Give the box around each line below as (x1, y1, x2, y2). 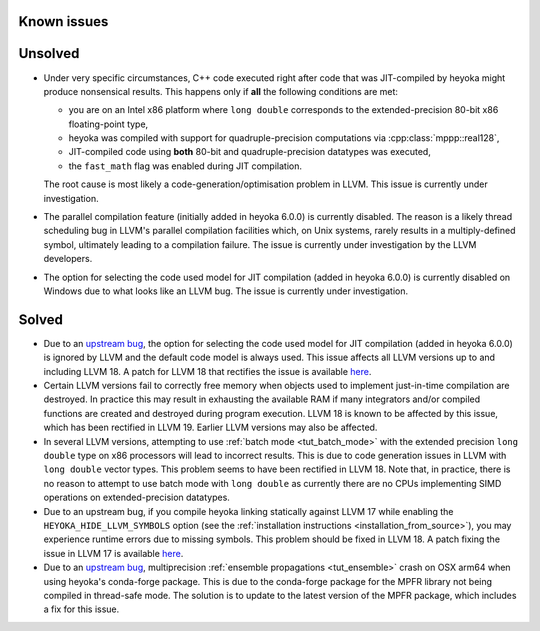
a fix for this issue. (43, 603, 120, 615)
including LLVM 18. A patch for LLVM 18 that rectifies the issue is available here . (43, 365, 372, 377)
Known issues (18, 13, 109, 30)
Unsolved (18, 45, 80, 62)
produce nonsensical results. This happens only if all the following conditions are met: (43, 85, 399, 97)
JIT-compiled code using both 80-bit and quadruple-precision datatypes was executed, (68, 146, 432, 158)
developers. (43, 253, 93, 265)
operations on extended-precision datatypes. (43, 491, 230, 504)
